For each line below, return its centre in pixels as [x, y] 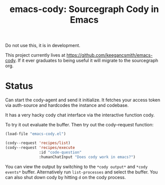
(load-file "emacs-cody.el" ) [36, 134]
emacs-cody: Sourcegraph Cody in [84, 9]
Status [19, 86]
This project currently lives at [35, 55]
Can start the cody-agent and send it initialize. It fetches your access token [83, 100]
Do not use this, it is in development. [43, 46]
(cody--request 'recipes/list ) [38, 143]
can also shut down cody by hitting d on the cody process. [66, 177]
